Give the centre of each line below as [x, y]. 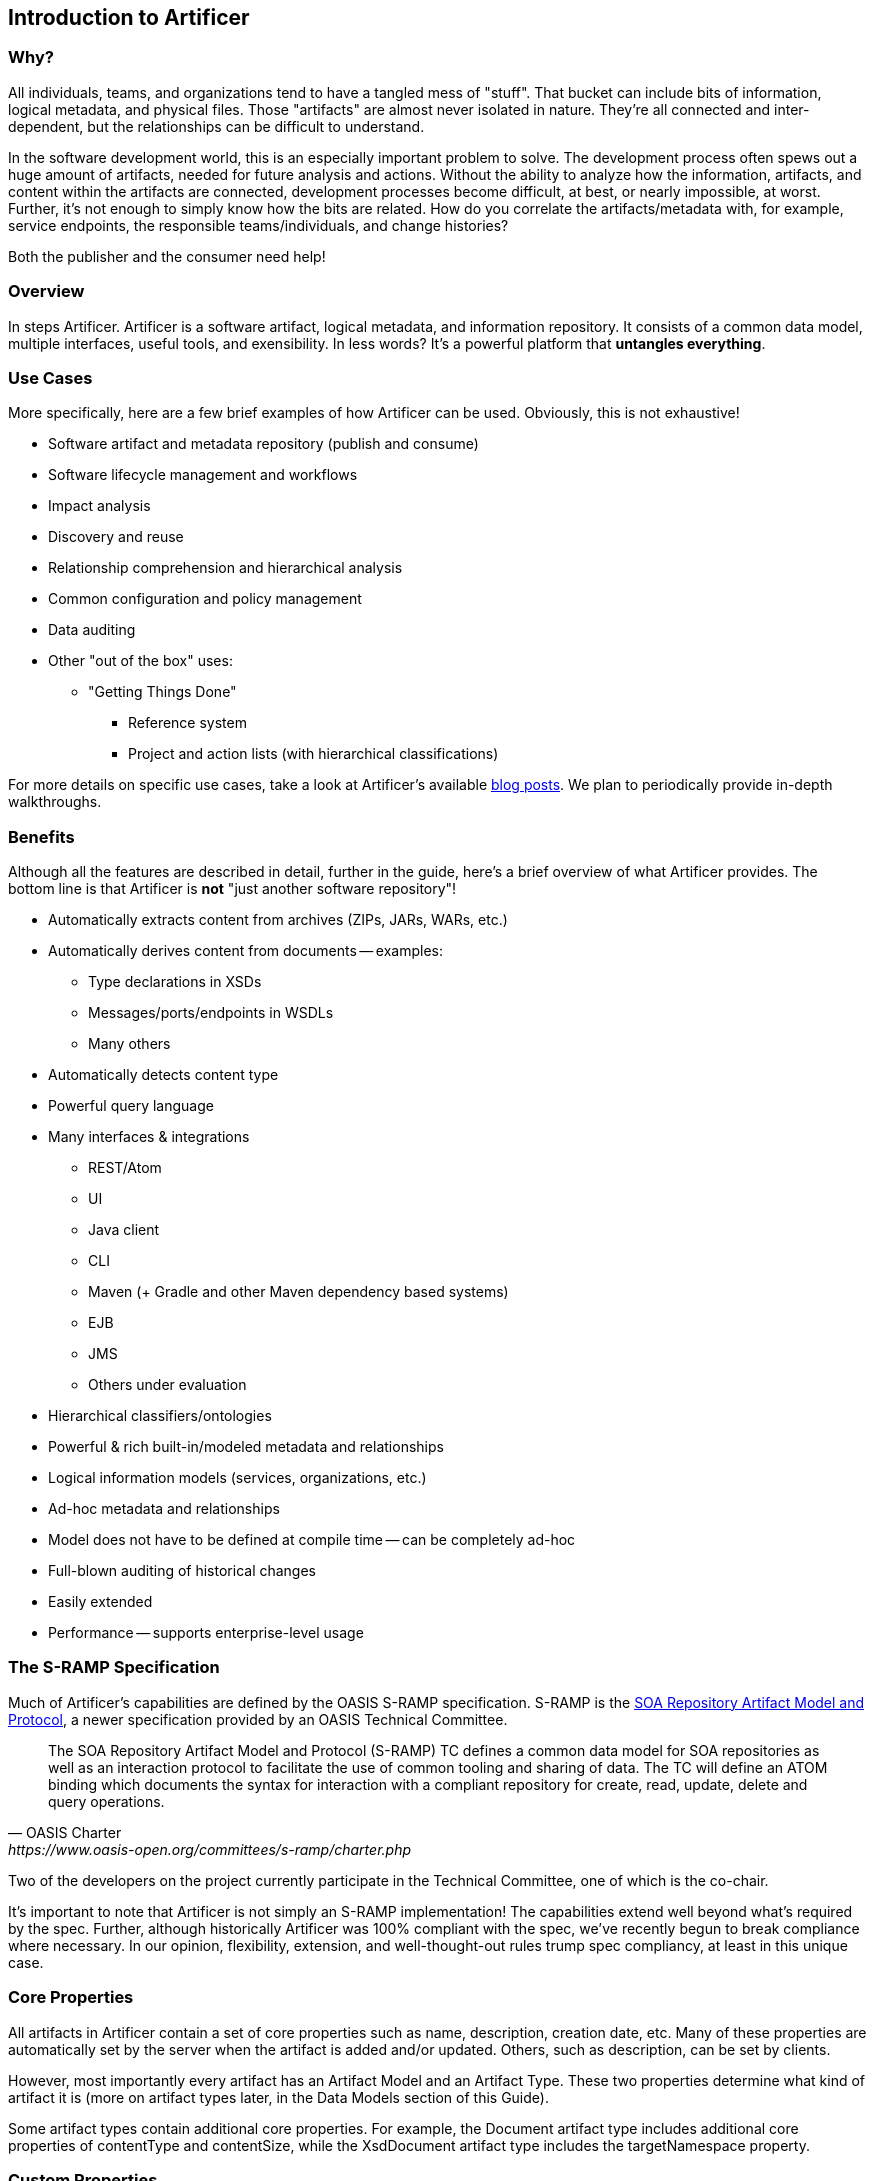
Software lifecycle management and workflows [203, 475]
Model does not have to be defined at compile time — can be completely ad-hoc [312, 1540]
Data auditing [92, 630]
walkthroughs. [55, 802]
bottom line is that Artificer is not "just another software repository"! [232, 889]
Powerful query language [131, 1106]
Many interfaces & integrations [149, 1137]
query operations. [106, 1801]
